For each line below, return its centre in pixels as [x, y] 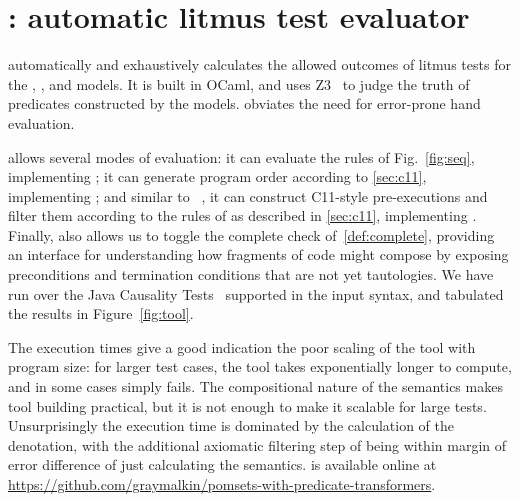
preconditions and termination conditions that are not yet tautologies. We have [251, 274]
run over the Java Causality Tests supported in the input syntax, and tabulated [256, 293]
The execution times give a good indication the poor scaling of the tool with [242, 346]
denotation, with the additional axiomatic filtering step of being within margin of [257, 444]
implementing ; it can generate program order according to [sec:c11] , [217, 176]
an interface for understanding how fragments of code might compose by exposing [258, 254]
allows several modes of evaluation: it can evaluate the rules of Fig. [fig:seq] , [241, 156]
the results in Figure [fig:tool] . [101, 313]
